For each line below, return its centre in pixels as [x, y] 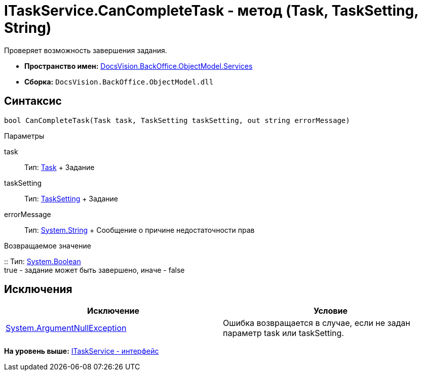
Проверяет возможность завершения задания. [86, 50]
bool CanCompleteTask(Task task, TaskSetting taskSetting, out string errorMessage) [177, 120]
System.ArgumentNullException [66, 328]
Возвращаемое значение [48, 245]
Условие [331, 311]
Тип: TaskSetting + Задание [71, 198]
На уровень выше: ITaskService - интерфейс [82, 351]
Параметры [24, 136]
